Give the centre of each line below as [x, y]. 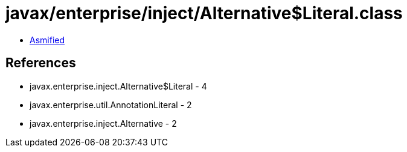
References [41, 63]
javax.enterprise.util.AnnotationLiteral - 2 [111, 105]
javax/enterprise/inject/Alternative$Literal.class [204, 13]
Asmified [47, 40]
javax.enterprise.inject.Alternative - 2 [103, 123]
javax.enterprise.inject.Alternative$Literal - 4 [118, 86]
